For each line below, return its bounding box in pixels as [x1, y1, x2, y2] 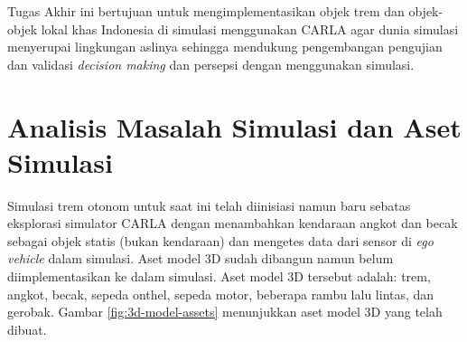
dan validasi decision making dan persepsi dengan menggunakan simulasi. [7, 54, 415, 73]
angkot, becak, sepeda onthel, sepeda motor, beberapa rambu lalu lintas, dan [7, 284, 434, 303]
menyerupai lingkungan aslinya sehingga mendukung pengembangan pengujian [7, 37, 443, 56]
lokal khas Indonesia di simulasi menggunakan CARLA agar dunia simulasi [41, 19, 459, 38]
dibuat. [7, 319, 47, 338]
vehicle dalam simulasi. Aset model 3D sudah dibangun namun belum [7, 249, 394, 268]
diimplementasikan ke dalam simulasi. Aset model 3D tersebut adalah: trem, [7, 267, 431, 286]
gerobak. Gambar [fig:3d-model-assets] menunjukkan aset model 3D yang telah [7, 302, 443, 321]
